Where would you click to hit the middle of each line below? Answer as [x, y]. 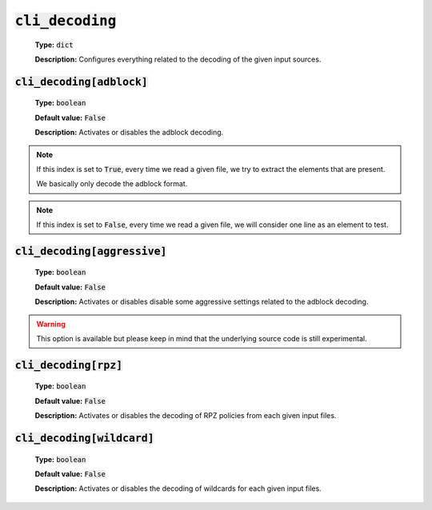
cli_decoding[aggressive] [91, 251]
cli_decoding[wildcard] [85, 438]
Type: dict [54, 45]
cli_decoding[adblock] [81, 82]
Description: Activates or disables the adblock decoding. [129, 133]
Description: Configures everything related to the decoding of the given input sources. [178, 59]
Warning [51, 324]
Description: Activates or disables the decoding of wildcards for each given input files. [178, 488]
